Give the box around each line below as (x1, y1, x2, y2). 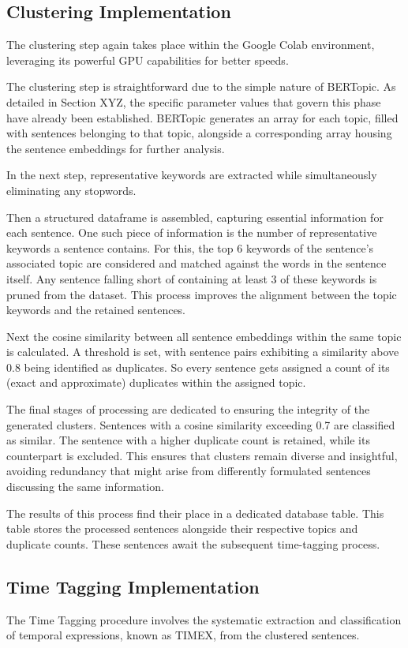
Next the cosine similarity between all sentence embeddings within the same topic (6, 328, 402, 344)
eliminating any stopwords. (6, 182, 137, 198)
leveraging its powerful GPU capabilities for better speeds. (6, 51, 289, 68)
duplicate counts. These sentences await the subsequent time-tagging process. (6, 535, 380, 552)
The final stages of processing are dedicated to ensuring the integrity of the (6, 401, 370, 418)
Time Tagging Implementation (6, 574, 260, 598)
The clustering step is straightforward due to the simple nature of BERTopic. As (6, 78, 396, 95)
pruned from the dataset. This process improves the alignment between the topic (6, 286, 397, 302)
